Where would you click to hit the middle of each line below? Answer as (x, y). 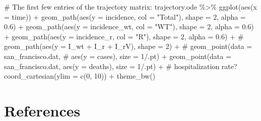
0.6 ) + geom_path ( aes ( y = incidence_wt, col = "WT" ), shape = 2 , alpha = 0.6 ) (129, 26)
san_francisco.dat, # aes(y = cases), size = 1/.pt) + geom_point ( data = (118, 56)
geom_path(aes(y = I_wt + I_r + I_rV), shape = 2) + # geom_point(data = (128, 46)
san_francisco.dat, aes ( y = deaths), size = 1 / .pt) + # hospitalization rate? (121, 66)
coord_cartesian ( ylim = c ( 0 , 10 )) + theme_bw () (80, 76)
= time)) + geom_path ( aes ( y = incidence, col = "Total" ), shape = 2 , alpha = (125, 16)
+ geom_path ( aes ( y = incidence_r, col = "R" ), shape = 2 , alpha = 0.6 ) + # (124, 36)
